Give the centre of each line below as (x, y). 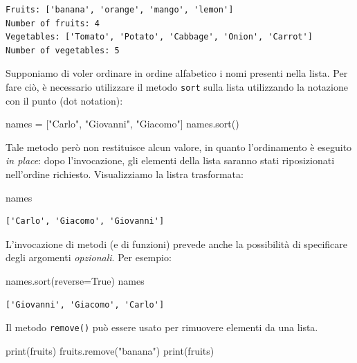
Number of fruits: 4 (53, 23)
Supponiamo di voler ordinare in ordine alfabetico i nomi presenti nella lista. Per (177, 73)
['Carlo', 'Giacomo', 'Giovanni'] (85, 221)
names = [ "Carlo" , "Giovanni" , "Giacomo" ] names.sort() (122, 124)
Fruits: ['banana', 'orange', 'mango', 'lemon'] (120, 10)
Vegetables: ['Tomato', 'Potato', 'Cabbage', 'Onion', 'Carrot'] (159, 37)
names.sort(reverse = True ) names (75, 280)
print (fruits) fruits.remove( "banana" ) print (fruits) (110, 350)
